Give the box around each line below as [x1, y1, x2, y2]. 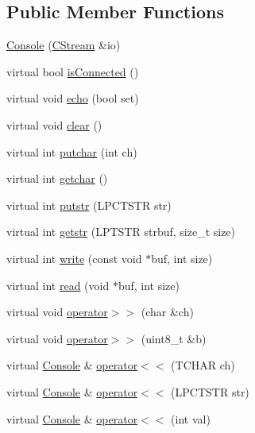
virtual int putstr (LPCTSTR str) [6, 196, 172, 213]
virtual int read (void [6, 276, 110, 293]
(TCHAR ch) [171, 357, 235, 373]
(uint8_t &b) [141, 330, 207, 346]
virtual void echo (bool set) [6, 90, 139, 106]
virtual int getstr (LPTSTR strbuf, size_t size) [6, 223, 236, 240]
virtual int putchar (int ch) [6, 143, 137, 160]
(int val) [171, 410, 211, 427]
